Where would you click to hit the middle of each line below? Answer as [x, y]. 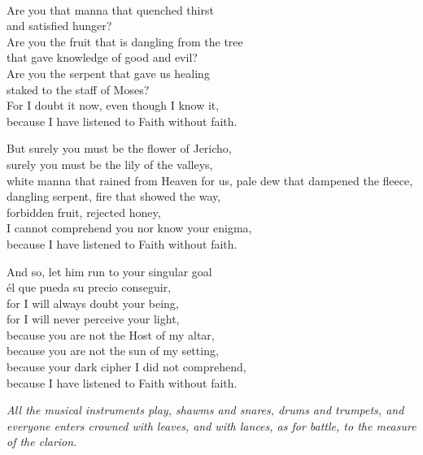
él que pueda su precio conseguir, [89, 287]
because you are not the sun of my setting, [113, 351]
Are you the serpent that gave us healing [108, 73]
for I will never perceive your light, [93, 319]
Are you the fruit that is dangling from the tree [125, 41]
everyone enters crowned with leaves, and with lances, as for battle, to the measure [211, 425]
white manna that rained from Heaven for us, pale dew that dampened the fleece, [210, 180]
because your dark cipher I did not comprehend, [126, 367]
